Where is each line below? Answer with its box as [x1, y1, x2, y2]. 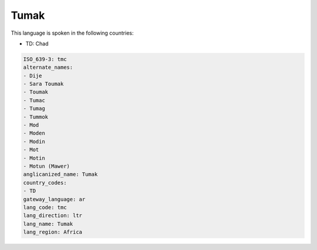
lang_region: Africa [23, 229, 82, 235]
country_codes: [23, 179, 67, 186]
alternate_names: [23, 64, 73, 71]
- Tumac [23, 97, 45, 104]
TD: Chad [25, 40, 49, 47]
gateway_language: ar [23, 196, 86, 202]
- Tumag [23, 105, 45, 112]
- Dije [23, 72, 42, 79]
